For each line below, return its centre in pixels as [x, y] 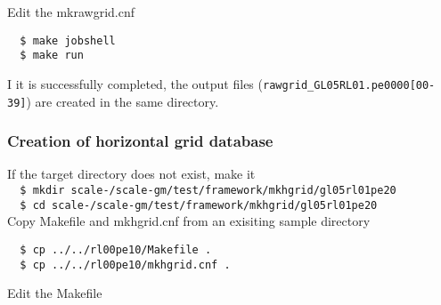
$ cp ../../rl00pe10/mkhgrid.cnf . [125, 265]
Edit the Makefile [55, 293]
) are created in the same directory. [122, 101]
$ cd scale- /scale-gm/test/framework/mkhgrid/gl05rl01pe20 [199, 205]
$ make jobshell [68, 40]
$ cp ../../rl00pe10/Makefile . [116, 249]
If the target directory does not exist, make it [131, 174]
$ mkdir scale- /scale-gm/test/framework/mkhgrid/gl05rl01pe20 [208, 191]
